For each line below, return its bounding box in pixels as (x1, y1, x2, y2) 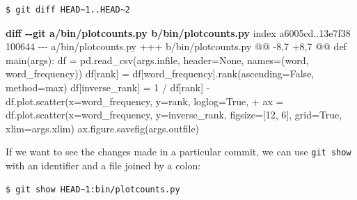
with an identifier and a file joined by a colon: (6, 158, 201, 172)
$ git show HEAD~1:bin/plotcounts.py (6, 184, 180, 194)
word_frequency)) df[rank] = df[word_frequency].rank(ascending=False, (6, 66, 315, 81)
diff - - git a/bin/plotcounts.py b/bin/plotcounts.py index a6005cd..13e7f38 (6, 25, 351, 40)
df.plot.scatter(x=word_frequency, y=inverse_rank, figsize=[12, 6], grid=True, (6, 107, 342, 122)
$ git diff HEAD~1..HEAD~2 (6, 5, 130, 15)
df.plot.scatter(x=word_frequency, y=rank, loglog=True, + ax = (6, 93, 284, 108)
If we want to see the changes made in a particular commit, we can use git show (6, 144, 351, 159)
